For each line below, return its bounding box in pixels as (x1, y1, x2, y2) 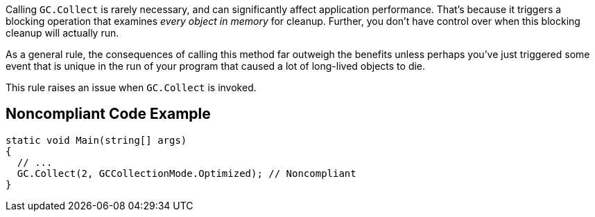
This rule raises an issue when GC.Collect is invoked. (6, 82, 257, 93)
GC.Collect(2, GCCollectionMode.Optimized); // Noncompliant (17, 167, 356, 179)
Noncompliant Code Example (6, 105, 211, 123)
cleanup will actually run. (6, 27, 119, 39)
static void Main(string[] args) (6, 134, 187, 146)
